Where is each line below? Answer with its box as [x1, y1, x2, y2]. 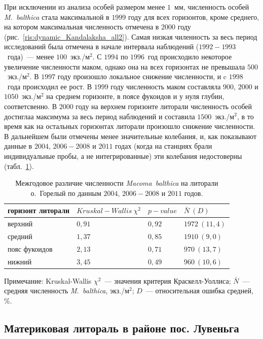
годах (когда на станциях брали [115, 141, 212, 151]
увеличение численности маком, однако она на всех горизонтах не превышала [4, 61, 245, 72]
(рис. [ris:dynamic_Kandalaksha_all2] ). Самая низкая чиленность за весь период [4, 31, 257, 42]
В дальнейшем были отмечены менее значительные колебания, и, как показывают [4, 130, 257, 141]
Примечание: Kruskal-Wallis [4, 275, 92, 286]
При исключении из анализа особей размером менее [4, 2, 165, 12]
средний [8, 230, 32, 241]
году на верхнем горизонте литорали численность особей [76, 100, 252, 111]
